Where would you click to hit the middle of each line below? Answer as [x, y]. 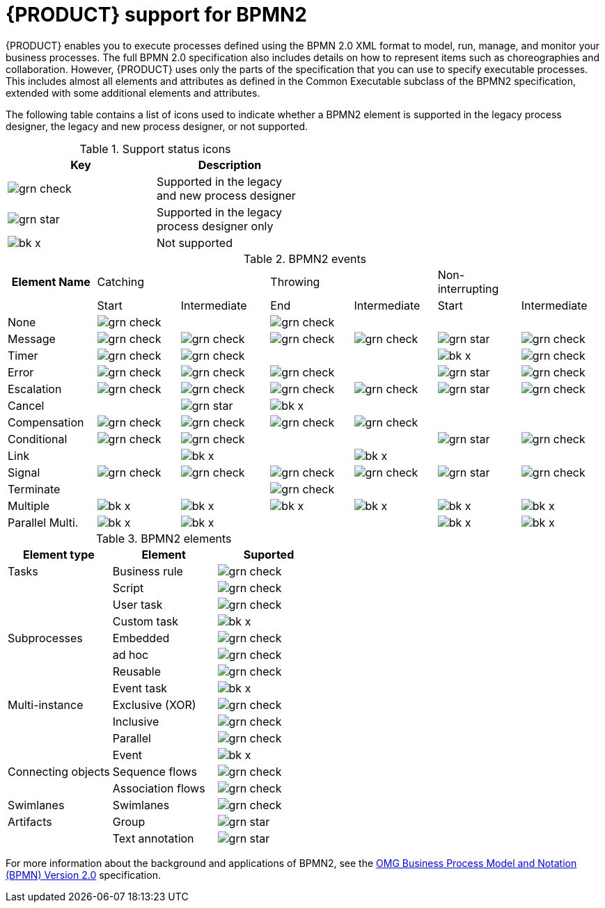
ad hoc [131, 654]
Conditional [38, 439]
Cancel [26, 405]
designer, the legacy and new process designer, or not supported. [157, 126]
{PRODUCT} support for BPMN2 [157, 15]
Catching [121, 281]
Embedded [141, 638]
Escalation [35, 389]
